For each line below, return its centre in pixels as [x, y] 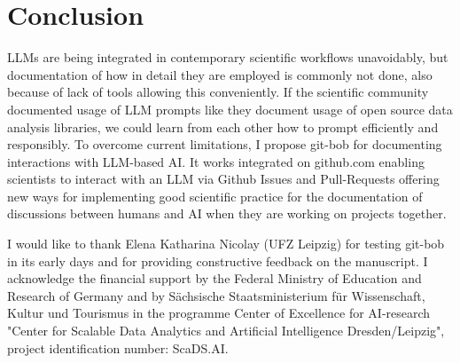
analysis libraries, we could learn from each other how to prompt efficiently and [223, 126]
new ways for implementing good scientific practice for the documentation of [215, 196]
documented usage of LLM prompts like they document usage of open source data [230, 109]
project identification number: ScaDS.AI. [118, 347]
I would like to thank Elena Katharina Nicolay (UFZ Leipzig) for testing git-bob [226, 244]
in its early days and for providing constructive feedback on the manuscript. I [218, 260]
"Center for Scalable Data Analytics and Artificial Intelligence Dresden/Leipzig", [226, 331]
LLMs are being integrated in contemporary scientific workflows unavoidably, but [228, 57]
